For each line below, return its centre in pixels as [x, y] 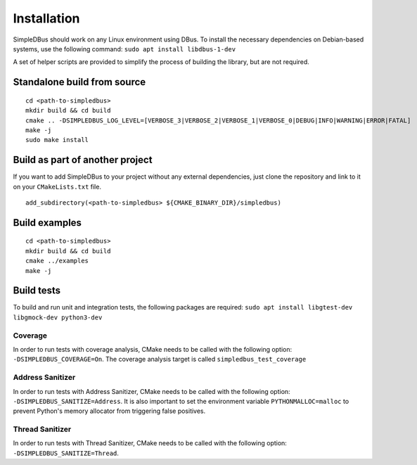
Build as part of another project [83, 160]
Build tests [37, 291]
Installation [46, 18]
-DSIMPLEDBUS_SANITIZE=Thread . [66, 453]
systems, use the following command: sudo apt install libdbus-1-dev [124, 49]
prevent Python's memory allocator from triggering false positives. [109, 411]
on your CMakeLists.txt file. [57, 186]
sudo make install [57, 140]
